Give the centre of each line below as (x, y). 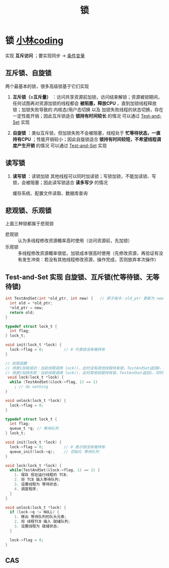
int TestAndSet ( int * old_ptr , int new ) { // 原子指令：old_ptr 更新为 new (84, 298)
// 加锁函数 (16, 363)
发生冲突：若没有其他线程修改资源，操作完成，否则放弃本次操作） (90, 260)
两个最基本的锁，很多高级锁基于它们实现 (47, 86)
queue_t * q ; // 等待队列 (34, 429)
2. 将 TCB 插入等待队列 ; (38, 480)
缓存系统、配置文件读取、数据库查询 (50, 193)
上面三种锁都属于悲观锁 (29, 224)
